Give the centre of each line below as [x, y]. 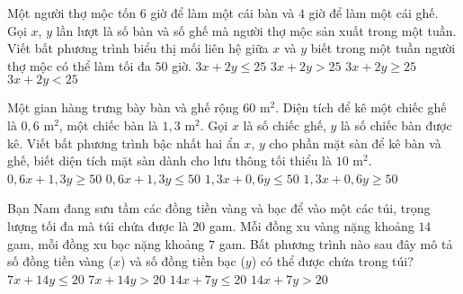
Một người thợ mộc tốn [72, 13]
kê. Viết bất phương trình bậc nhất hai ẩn [124, 143]
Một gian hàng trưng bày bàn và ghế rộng [123, 107]
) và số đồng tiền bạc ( [183, 261]
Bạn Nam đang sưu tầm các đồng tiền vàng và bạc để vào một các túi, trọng [219, 208]
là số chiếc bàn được [396, 125]
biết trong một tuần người [383, 48]
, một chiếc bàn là [108, 125]
